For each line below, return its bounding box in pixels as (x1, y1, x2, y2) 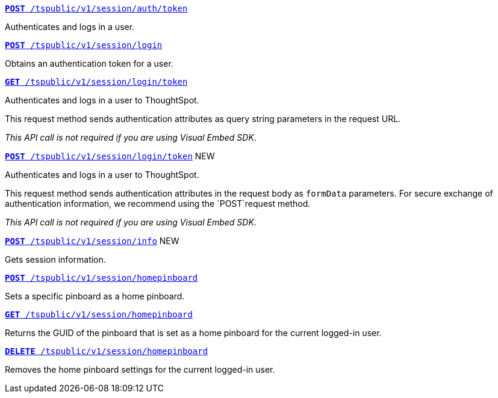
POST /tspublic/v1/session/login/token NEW (5, 151, 215, 161)
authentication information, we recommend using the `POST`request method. (5, 198, 311, 209)
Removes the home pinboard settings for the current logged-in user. (5, 364, 275, 375)
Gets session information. (5, 254, 106, 265)
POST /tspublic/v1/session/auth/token (5, 4, 188, 13)
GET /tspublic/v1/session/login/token (5, 77, 188, 87)
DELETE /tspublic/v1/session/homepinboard (5, 346, 208, 356)
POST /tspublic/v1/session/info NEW (5, 236, 179, 246)
